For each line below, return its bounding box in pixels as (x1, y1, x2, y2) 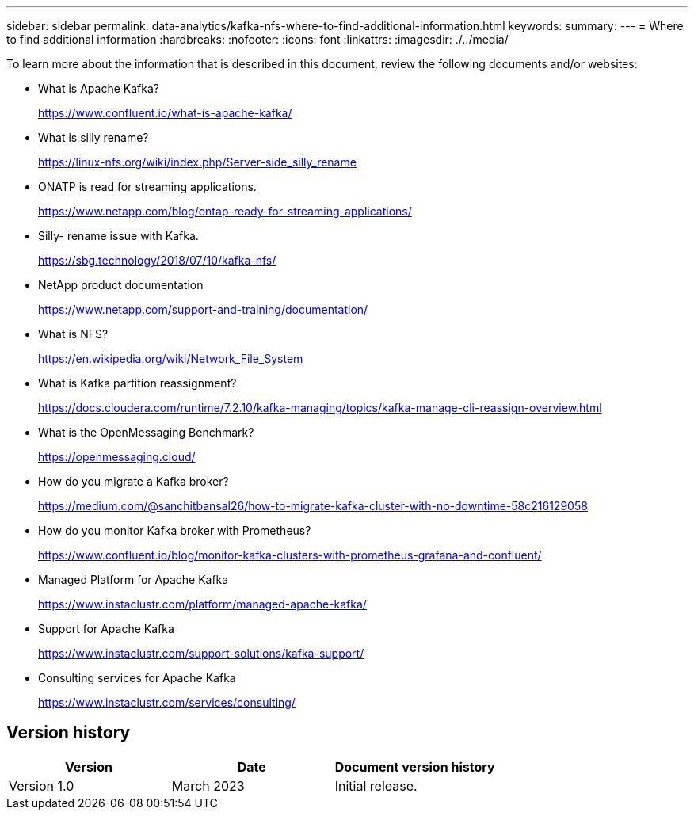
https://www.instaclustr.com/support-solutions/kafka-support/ (38, 646, 364, 660)
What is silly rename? (38, 131, 149, 144)
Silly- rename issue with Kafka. (38, 229, 199, 242)
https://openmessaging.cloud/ (38, 450, 196, 463)
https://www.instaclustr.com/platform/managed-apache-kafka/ (38, 597, 367, 611)
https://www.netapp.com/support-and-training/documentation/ (38, 303, 368, 316)
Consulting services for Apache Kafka (38, 671, 236, 684)
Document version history (334, 758, 495, 775)
